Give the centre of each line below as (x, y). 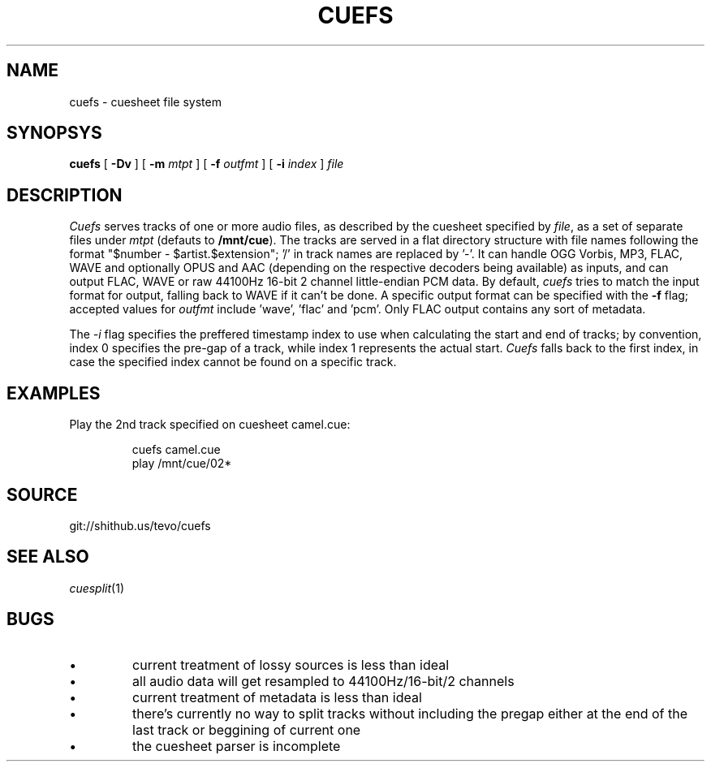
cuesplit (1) (97, 588)
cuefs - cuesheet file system (145, 101)
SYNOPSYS (54, 133)
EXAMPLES (54, 393)
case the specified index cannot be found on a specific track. (233, 362)
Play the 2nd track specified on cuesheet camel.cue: (210, 425)
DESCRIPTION (65, 195)
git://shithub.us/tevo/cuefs (140, 525)
